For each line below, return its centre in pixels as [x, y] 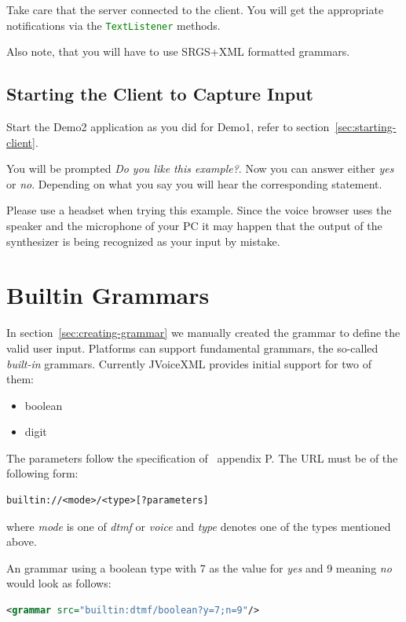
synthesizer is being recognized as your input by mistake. [143, 241]
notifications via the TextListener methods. [113, 25]
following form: [42, 473]
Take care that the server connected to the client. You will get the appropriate [195, 9]
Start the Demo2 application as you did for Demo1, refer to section [168, 127]
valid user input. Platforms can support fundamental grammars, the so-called [192, 348]
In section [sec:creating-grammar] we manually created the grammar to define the [203, 333]
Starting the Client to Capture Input [160, 94]
